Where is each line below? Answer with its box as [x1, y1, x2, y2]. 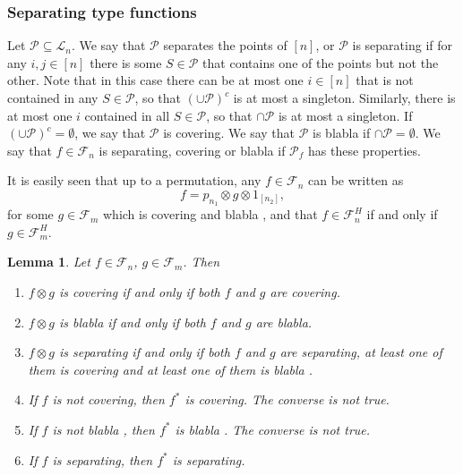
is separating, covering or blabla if [99, 140, 286, 159]
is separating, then [52, 450, 153, 469]
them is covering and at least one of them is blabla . [28, 360, 313, 378]
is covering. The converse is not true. [184, 390, 390, 409]
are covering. [270, 282, 340, 301]
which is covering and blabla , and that [102, 205, 318, 224]
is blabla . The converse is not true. [175, 420, 371, 438]
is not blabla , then [52, 420, 155, 438]
